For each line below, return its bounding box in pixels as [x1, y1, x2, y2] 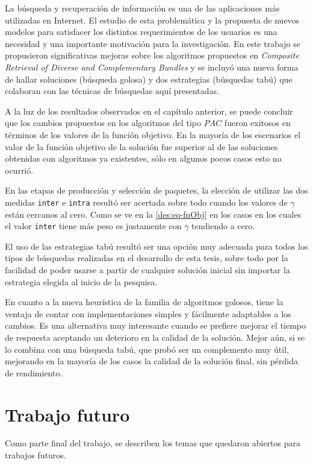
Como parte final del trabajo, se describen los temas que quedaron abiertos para [5, 437, 301, 449]
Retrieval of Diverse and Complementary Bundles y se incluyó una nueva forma [5, 60, 299, 73]
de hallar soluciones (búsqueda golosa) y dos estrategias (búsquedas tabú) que [5, 72, 293, 85]
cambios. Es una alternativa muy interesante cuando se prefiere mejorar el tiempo [5, 319, 306, 332]
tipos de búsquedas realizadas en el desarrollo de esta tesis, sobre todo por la [5, 251, 288, 264]
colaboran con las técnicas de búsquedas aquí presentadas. [5, 84, 219, 97]
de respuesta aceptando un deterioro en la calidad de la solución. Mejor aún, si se [5, 331, 305, 343]
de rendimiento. [5, 366, 63, 379]
